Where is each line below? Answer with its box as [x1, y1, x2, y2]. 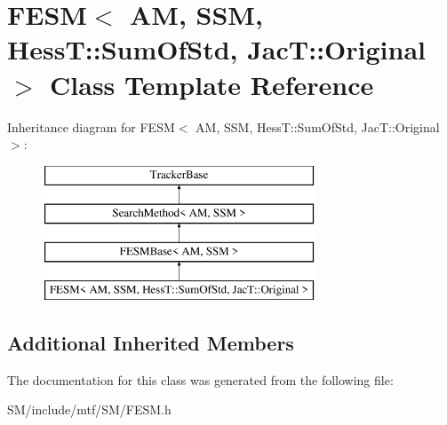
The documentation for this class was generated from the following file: [7, 370, 394, 389]
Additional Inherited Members [7, 328, 294, 356]
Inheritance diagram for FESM [7, 117, 175, 136]
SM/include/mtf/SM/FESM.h [7, 400, 172, 419]
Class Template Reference [50, 66, 374, 102]
